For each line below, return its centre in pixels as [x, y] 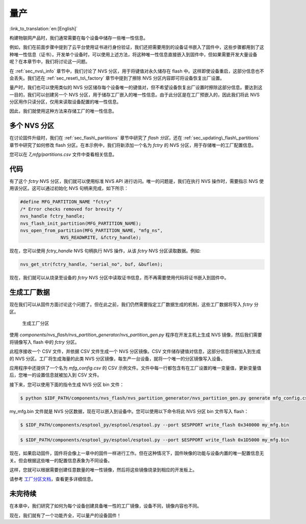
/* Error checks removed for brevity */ [71, 209]
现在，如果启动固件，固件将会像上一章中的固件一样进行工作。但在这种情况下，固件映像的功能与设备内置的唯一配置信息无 [137, 453]
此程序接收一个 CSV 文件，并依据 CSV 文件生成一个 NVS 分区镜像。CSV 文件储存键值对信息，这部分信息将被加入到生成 [135, 351]
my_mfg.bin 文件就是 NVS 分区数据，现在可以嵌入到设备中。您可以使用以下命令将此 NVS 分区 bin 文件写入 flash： [129, 411]
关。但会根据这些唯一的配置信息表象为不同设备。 [61, 460]
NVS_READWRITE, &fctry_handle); [101, 238]
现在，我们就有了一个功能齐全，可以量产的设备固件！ [65, 515]
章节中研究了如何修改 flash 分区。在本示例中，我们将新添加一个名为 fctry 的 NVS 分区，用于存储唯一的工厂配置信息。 [133, 145]
